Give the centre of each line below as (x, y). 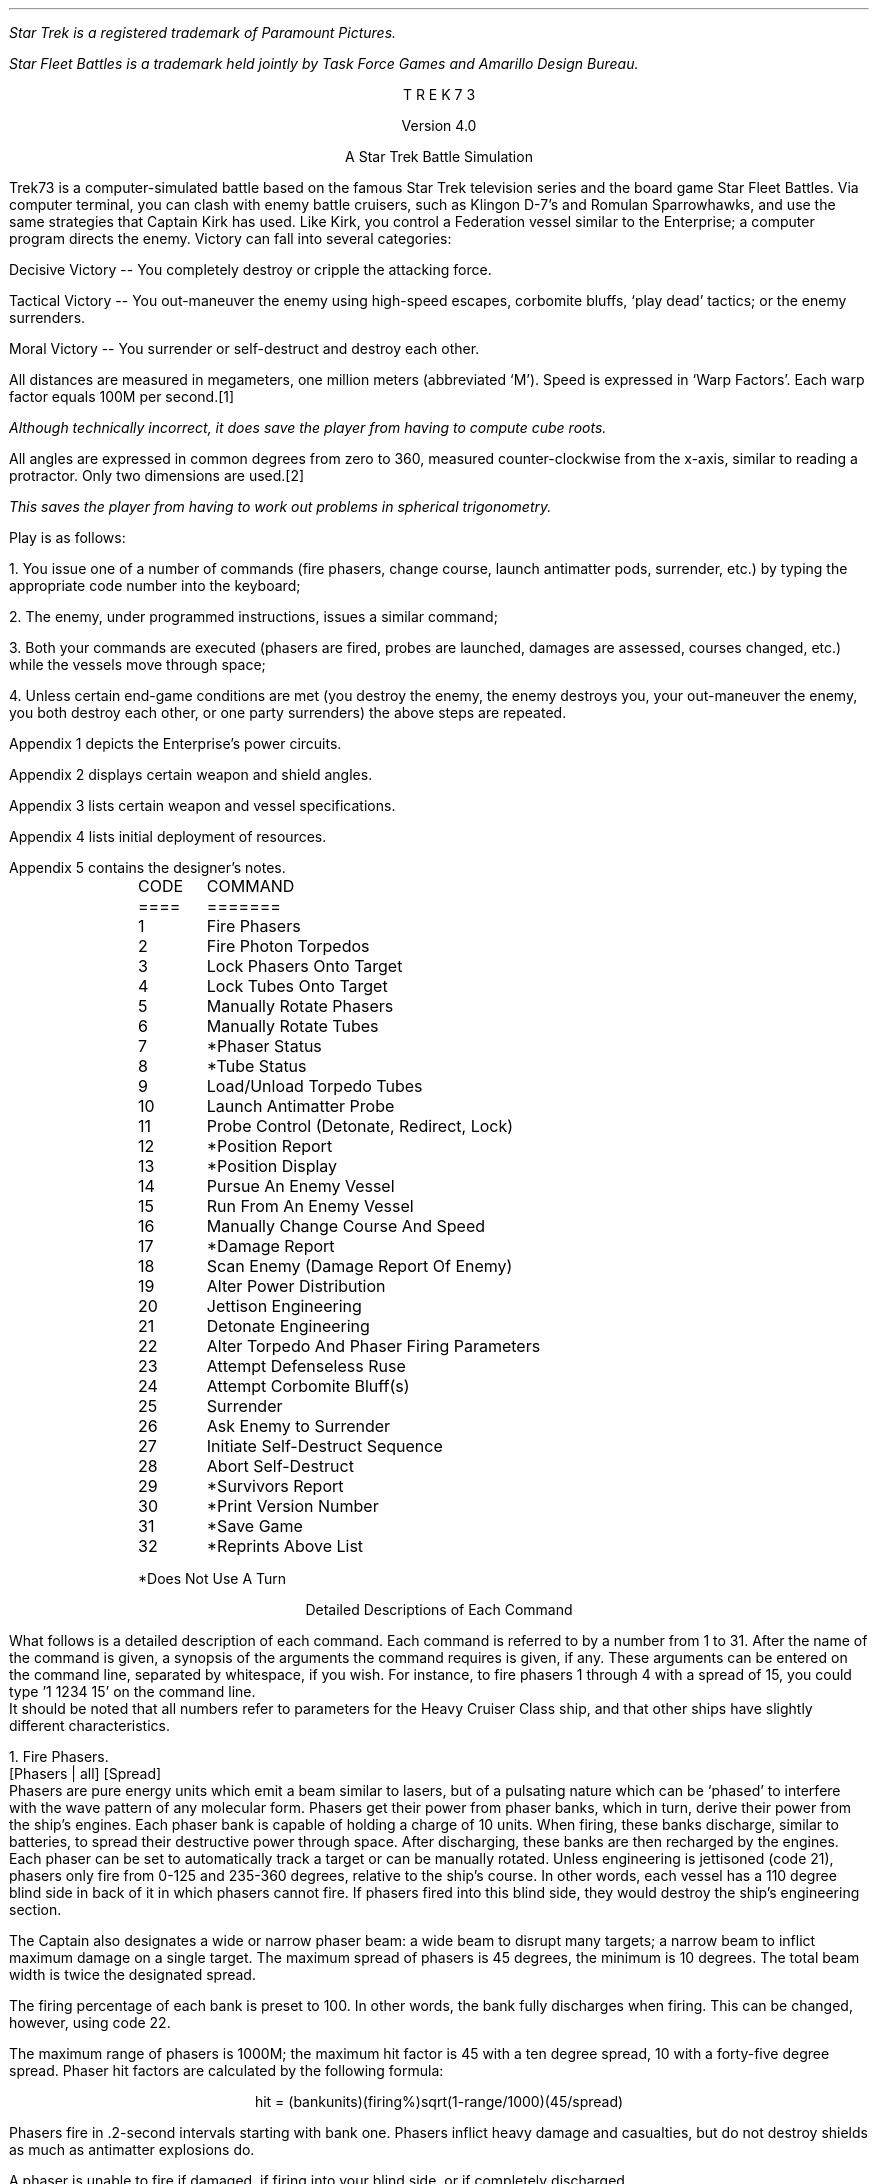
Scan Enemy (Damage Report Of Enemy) (359, 1266)
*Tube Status (256, 1066)
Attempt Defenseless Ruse (306, 1366)
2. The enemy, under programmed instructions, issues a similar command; (253, 616)
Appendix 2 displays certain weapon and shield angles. (191, 774)
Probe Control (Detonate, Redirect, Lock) (360, 1126)
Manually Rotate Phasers (300, 1006)
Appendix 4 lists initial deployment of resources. (168, 836)
